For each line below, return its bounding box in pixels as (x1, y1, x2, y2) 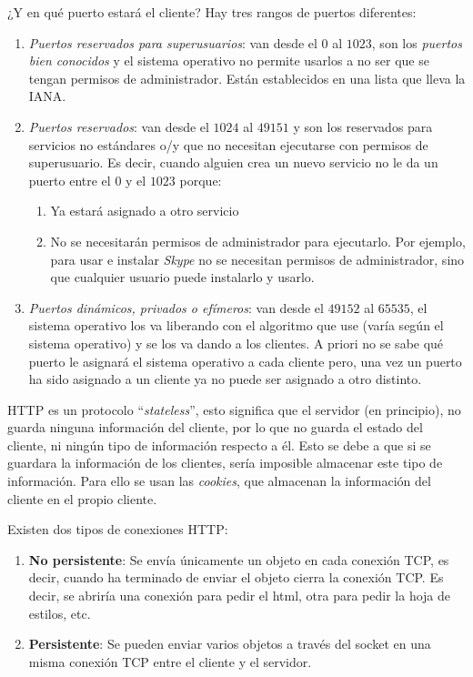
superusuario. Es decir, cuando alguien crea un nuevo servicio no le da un (28, 153, 438, 172)
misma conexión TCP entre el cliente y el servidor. (28, 652, 312, 671)
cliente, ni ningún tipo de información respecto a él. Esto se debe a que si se (7, 435, 431, 454)
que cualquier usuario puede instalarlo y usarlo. (50, 268, 315, 287)
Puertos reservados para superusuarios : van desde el (28, 33, 317, 52)
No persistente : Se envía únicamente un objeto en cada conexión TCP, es (28, 550, 449, 569)
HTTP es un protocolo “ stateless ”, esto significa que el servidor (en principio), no (7, 399, 461, 419)
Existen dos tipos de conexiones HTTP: (7, 520, 228, 539)
